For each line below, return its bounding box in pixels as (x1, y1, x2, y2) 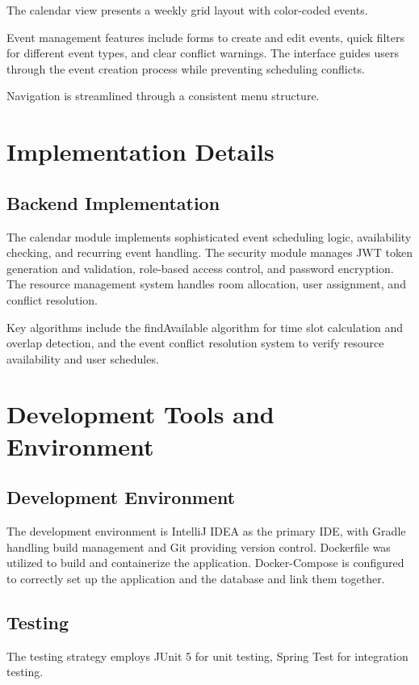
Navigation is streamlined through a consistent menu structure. (6, 87, 320, 104)
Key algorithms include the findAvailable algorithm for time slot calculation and (6, 318, 404, 335)
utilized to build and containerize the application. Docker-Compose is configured (6, 554, 404, 571)
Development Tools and (6, 397, 274, 431)
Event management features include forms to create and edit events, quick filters (6, 28, 404, 45)
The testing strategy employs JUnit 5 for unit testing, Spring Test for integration (6, 647, 409, 664)
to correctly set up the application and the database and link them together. (6, 569, 385, 586)
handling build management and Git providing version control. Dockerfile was (6, 538, 391, 555)
